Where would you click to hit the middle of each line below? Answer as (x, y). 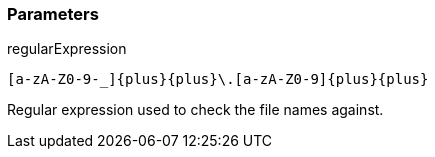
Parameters (53, 14)
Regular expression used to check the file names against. (195, 110)
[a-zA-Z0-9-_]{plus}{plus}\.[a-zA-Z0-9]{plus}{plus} (218, 79)
